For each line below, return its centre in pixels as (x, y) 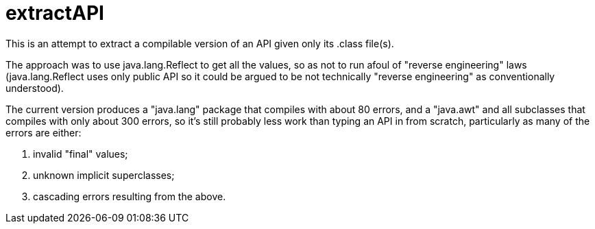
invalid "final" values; (81, 154)
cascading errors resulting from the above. (130, 196)
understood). (35, 88)
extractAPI (55, 13)
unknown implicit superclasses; (104, 175)
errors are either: (44, 132)
